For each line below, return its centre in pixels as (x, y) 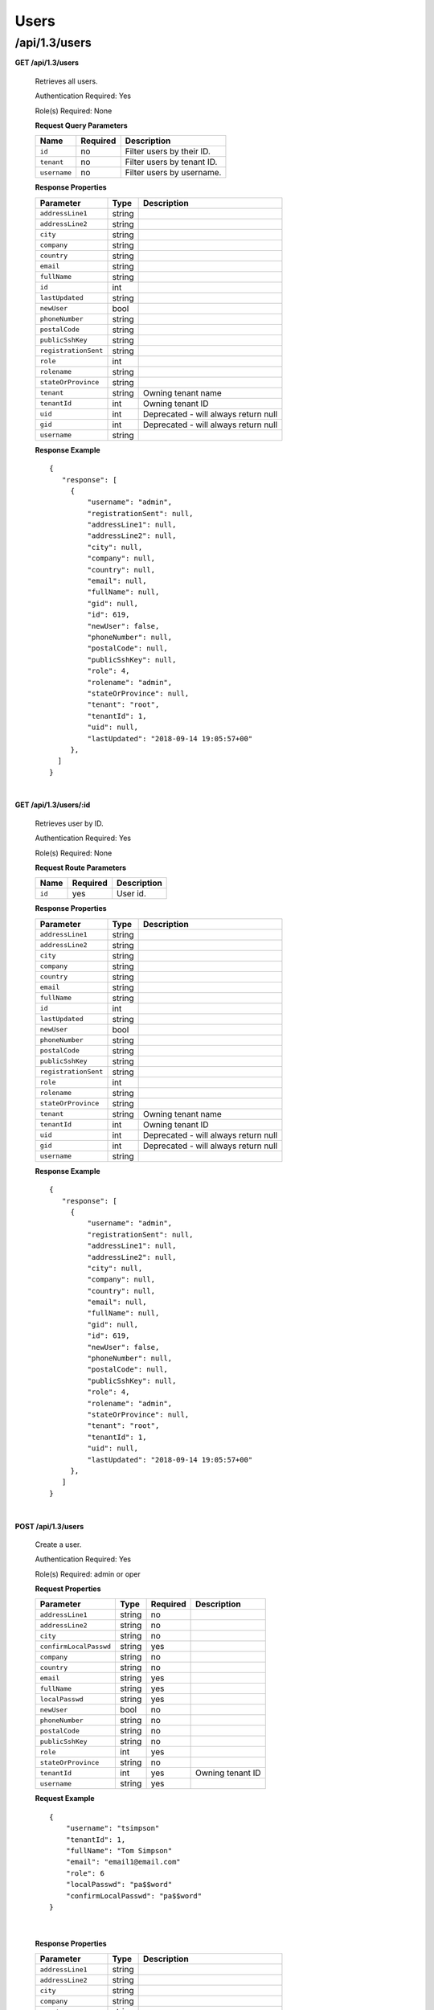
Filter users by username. (173, 173)
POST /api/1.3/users (49, 1526)
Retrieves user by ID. (69, 823)
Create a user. (58, 1544)
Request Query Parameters (81, 125)
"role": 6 (85, 1873)
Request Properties (68, 1589)
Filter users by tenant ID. (171, 162)
